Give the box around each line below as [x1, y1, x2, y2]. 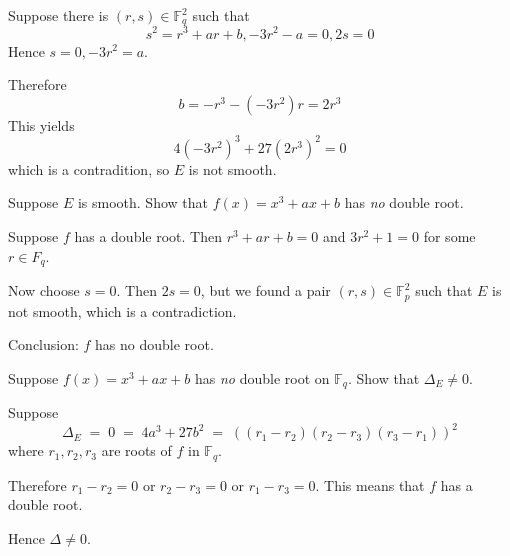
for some [423, 226, 476, 246]
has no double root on [194, 367, 330, 388]
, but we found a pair [200, 280, 331, 301]
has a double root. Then [74, 226, 222, 246]
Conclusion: [8, 334, 79, 355]
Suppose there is [8, 5, 109, 25]
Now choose [8, 280, 80, 301]
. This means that [315, 474, 425, 495]
